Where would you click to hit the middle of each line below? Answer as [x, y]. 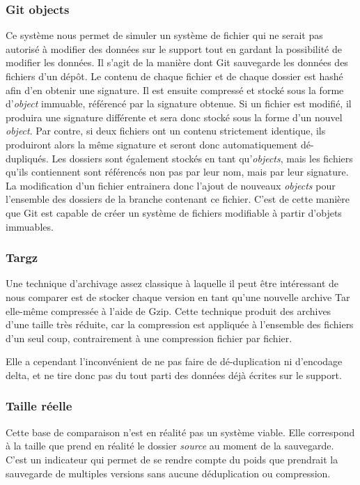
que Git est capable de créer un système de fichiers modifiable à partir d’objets [174, 212]
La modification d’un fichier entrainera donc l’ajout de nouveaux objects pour [171, 185]
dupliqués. [27, 158]
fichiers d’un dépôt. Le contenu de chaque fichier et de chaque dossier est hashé [174, 76]
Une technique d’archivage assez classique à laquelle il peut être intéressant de [172, 283]
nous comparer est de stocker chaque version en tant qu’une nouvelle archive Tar [178, 297]
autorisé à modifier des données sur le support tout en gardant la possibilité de [174, 48]
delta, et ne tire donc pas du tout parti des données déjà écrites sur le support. [174, 375]
